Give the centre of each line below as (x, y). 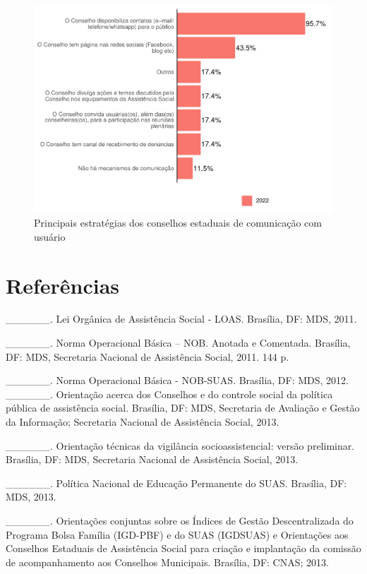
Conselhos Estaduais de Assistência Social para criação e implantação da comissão (183, 548)
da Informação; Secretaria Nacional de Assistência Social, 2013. (143, 421)
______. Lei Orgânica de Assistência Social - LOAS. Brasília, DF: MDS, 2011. (181, 319)
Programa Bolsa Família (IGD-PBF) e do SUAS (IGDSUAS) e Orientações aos (177, 534)
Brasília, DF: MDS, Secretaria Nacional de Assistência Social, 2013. (152, 459)
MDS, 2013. (31, 497)
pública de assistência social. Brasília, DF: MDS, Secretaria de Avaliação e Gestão (183, 408)
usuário (50, 236)
